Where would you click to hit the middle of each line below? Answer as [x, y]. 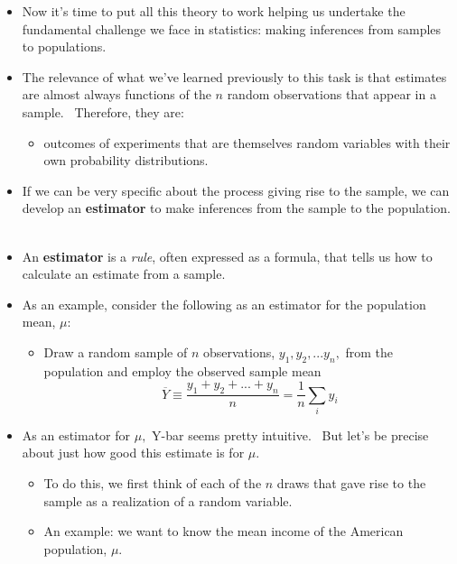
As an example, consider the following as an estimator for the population [224, 304]
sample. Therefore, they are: [103, 111]
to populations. [64, 46]
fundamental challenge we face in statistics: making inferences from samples [232, 28]
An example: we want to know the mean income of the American [224, 531]
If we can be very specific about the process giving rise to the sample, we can [236, 190]
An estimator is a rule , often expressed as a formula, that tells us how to [227, 256]
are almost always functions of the [117, 94]
